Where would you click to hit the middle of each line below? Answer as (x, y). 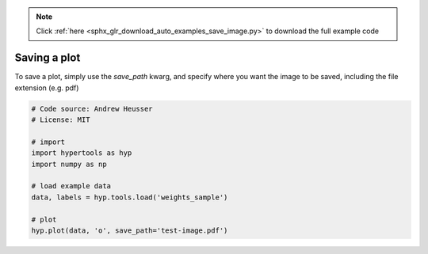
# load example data (71, 186)
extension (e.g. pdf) (47, 88)
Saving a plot (48, 58)
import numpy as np (69, 164)
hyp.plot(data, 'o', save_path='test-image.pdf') (130, 230)
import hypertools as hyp (82, 153)
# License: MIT (61, 120)
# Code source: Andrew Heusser (92, 108)
